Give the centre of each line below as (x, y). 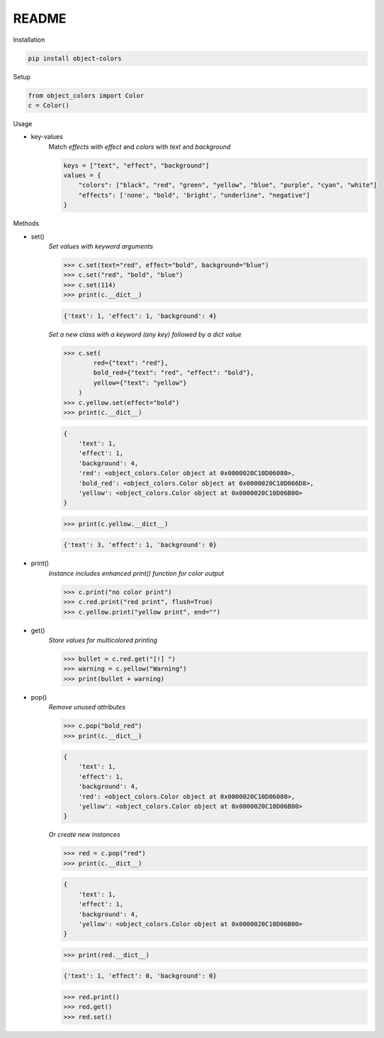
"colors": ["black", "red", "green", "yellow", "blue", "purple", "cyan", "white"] (228, 185)
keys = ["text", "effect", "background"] (136, 165)
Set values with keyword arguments (101, 246)
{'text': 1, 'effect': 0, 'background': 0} (140, 976)
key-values (47, 137)
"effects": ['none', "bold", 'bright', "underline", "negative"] (194, 195)
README (40, 18)
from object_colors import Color (86, 95)
